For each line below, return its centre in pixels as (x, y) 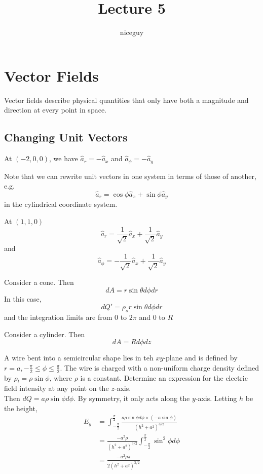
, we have (64, 158)
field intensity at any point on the (57, 388)
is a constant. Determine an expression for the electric (164, 377)
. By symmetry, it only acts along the (132, 398)
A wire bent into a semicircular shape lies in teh (79, 358)
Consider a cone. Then (39, 282)
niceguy (132, 32)
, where (61, 377)
